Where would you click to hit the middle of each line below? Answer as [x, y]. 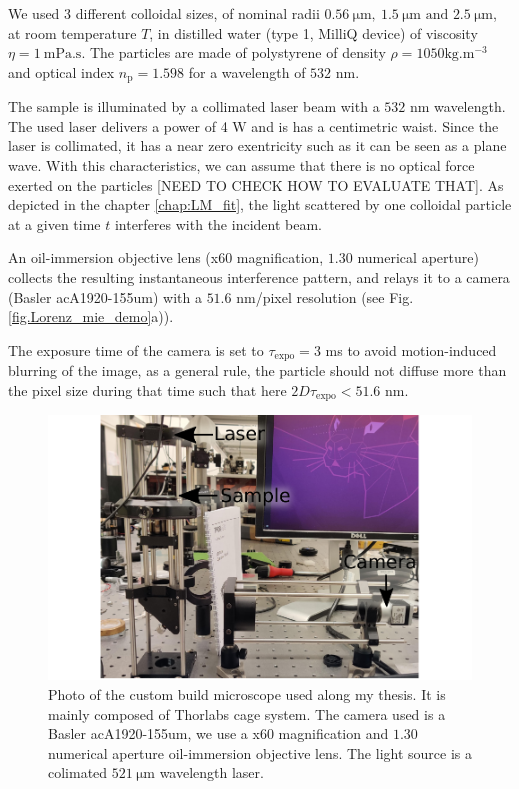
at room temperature [72, 32]
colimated [78, 772]
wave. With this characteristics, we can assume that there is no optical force [241, 165]
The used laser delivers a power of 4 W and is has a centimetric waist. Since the [253, 125]
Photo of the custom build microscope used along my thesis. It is [247, 694]
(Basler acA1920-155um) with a [105, 296]
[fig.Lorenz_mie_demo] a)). [91, 316]
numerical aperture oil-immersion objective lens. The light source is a [260, 752]
